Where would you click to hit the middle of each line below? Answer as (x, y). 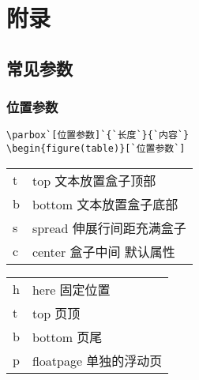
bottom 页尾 (67, 337)
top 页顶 (56, 313)
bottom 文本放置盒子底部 (105, 204)
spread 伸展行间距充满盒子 (109, 228)
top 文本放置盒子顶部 (94, 180)
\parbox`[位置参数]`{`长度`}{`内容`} (98, 135)
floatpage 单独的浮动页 (97, 360)
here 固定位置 (71, 289)
